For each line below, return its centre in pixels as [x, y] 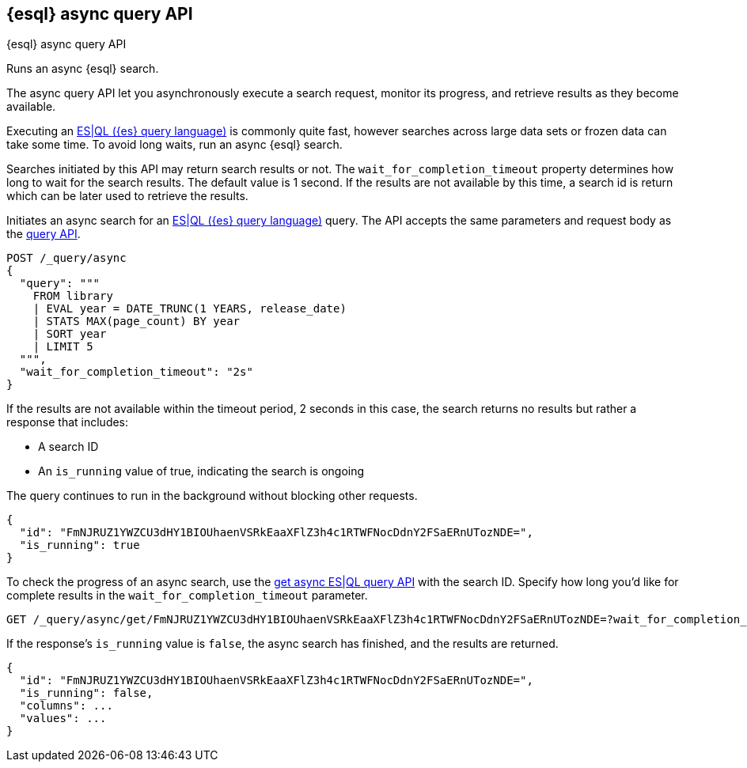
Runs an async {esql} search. [83, 69]
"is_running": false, [86, 693]
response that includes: [68, 422]
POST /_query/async [66, 258]
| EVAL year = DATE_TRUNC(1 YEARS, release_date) [190, 309]
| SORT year [70, 334]
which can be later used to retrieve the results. [127, 196]
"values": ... [63, 719]
